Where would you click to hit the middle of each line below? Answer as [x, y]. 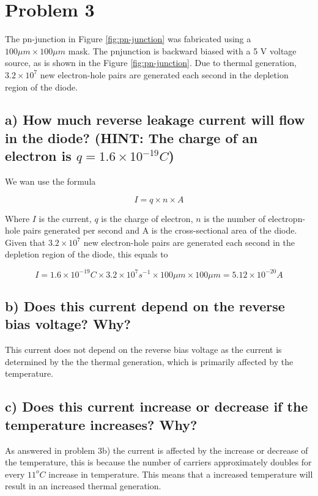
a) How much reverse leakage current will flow [155, 120]
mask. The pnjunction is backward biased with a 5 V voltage [182, 50]
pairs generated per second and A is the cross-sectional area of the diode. [160, 230]
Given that [25, 242]
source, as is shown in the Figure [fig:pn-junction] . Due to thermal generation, [151, 63]
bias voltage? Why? [68, 324]
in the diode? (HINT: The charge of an [131, 137]
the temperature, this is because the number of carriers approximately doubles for [158, 462]
